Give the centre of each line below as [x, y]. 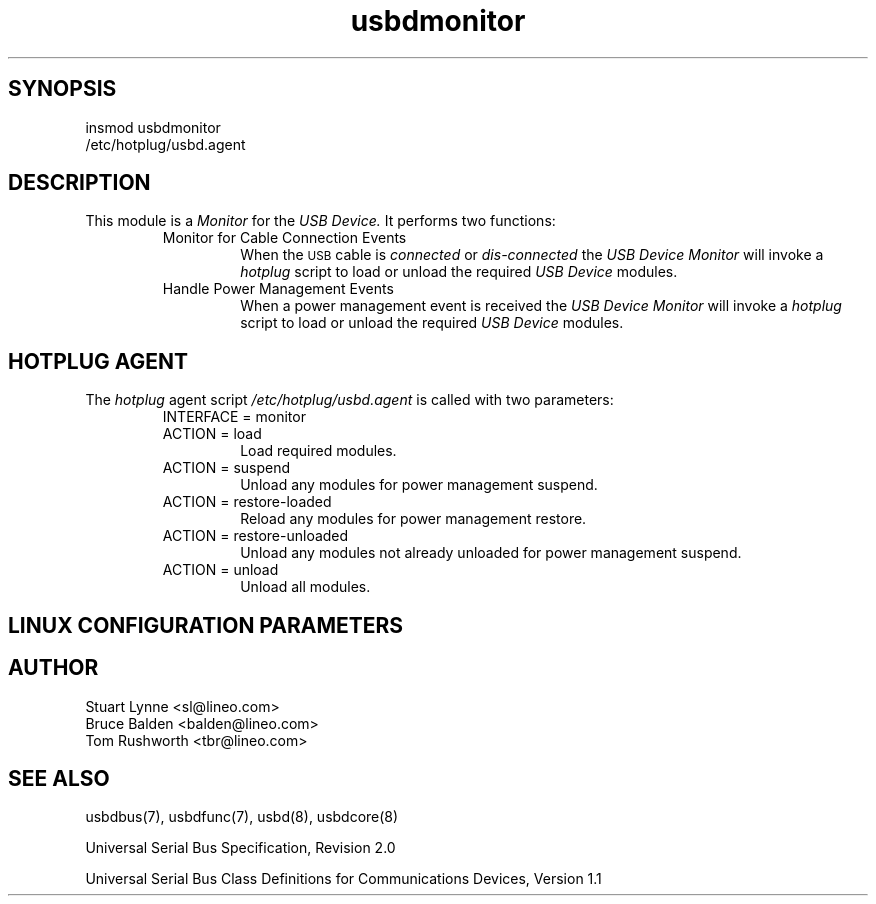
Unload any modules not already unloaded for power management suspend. [491, 553]
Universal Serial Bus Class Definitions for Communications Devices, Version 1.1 [343, 879]
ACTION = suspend [226, 468]
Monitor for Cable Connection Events [284, 238]
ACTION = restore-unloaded [255, 536]
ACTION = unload [220, 570]
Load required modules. [318, 451]
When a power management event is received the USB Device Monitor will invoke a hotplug [541, 306]
